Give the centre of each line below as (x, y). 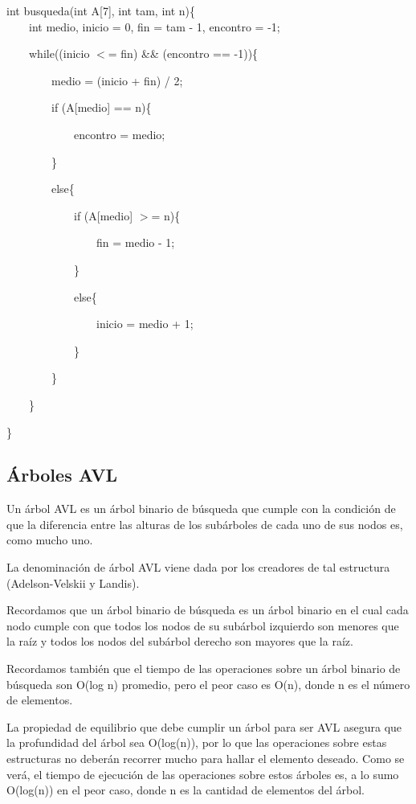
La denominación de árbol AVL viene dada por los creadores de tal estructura (198, 567)
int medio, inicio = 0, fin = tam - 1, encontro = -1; (154, 26)
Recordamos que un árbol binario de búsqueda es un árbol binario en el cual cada (208, 610)
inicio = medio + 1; (145, 324)
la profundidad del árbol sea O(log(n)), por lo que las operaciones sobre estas (197, 742)
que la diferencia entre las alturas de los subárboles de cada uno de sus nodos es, (205, 524)
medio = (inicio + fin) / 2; (117, 80)
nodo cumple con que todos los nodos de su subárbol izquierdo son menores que (203, 625)
